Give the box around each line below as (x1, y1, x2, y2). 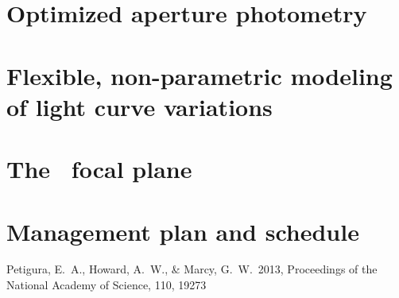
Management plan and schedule (6, 215, 359, 247)
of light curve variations (6, 90, 273, 122)
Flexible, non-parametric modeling (6, 59, 393, 91)
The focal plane (6, 153, 192, 185)
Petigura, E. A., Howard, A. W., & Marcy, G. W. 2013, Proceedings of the (6, 261, 378, 277)
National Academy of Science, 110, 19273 (6, 277, 207, 293)
